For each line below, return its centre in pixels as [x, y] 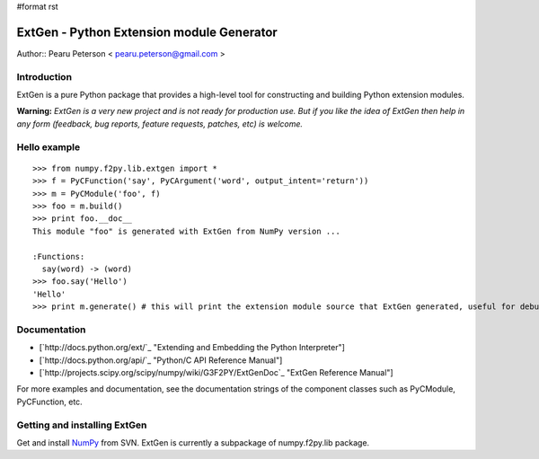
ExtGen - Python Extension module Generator [147, 32]
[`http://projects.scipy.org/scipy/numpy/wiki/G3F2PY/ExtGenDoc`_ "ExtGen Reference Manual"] [216, 372]
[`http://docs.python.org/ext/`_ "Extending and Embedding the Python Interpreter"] [192, 348]
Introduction [44, 76]
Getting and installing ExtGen [82, 425]
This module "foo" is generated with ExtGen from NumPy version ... [186, 231]
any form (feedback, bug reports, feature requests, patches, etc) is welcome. [160, 124]
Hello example [49, 146]
